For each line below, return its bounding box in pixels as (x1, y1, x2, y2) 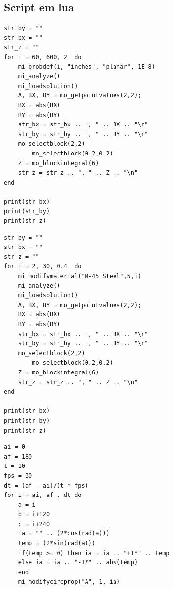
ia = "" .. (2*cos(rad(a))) (18, 530, 110, 537)
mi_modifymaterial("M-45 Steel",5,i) (18, 273, 142, 280)
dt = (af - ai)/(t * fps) (4, 482, 88, 489)
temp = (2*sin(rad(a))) (18, 540, 96, 547)
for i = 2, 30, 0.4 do (4, 263, 82, 270)
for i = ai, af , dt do (4, 492, 82, 499)
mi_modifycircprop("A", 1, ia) (18, 578, 120, 586)
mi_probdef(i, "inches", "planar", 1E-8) (18, 63, 155, 70)
